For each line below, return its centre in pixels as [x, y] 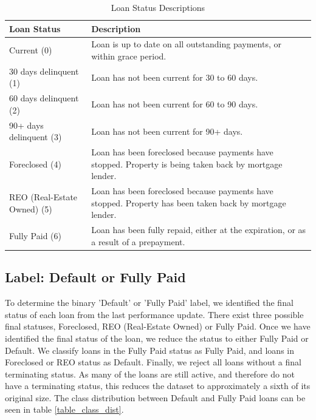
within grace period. [129, 56]
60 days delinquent [44, 98]
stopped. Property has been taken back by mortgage [189, 202]
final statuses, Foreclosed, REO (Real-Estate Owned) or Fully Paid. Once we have [158, 326]
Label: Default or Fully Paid [95, 277]
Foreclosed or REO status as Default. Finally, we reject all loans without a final [153, 362]
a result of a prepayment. [138, 241]
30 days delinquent [44, 71]
